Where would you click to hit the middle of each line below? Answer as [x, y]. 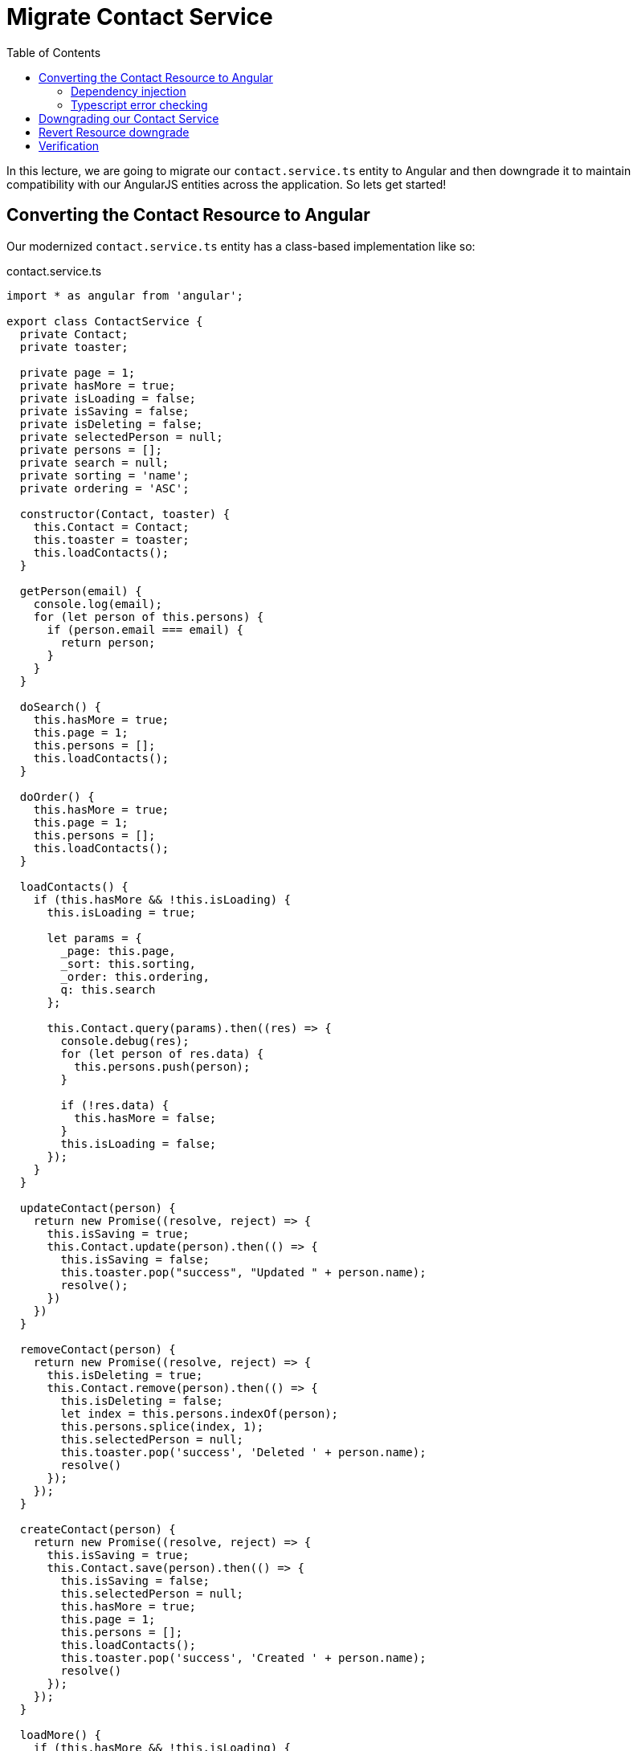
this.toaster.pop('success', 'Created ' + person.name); [243, 1657]
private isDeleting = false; [111, 424]
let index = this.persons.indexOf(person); [200, 1413]
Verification [69, 145]
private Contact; [74, 334]
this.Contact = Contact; [111, 527]
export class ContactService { [105, 321]
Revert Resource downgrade [114, 132]
